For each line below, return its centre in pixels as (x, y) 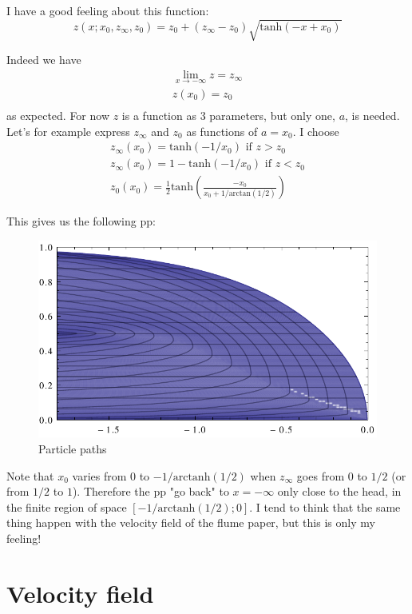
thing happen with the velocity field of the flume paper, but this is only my (191, 522)
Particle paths (73, 449)
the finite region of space (67, 506)
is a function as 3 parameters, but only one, (228, 116)
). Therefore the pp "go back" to (151, 491)
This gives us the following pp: (81, 221)
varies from (99, 475)
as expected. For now (58, 116)
